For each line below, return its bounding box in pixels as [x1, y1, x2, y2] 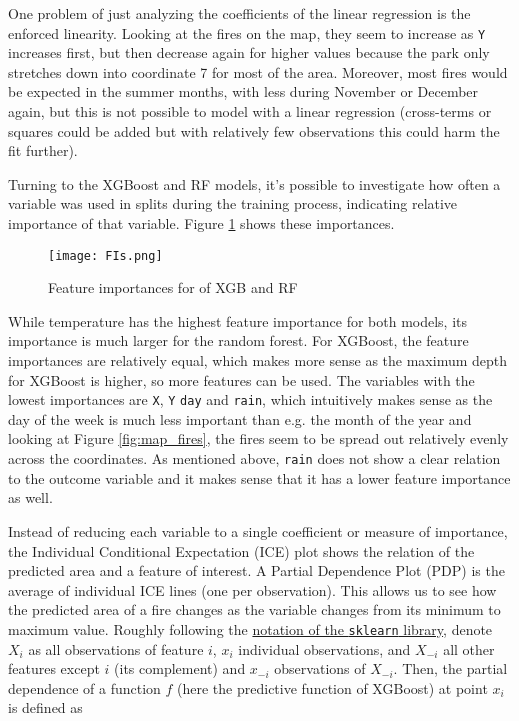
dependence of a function [8, 677, 161, 698]
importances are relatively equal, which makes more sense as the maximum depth [8, 350, 508, 371]
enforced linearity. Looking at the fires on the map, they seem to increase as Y [8, 22, 486, 43]
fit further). [8, 140, 78, 161]
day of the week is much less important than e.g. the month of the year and [8, 408, 472, 429]
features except [8, 658, 100, 679]
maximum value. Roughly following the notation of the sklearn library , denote [8, 618, 493, 639]
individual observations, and [238, 638, 411, 659]
